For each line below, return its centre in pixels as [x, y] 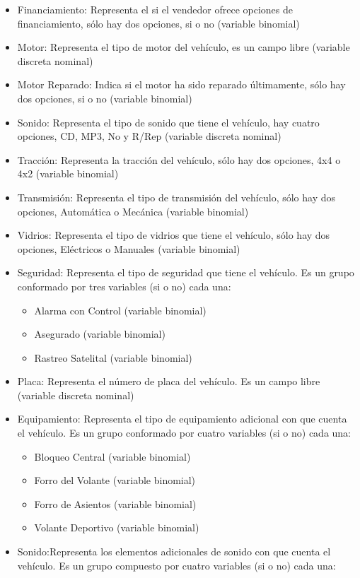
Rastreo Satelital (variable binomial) [113, 357]
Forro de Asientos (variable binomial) [115, 503]
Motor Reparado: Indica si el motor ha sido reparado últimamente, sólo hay [181, 84]
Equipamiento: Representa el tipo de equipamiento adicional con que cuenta [182, 419]
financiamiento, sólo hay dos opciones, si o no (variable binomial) [158, 23]
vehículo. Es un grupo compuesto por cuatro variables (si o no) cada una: [176, 565]
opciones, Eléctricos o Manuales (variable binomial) [129, 248]
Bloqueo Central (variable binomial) [112, 456]
